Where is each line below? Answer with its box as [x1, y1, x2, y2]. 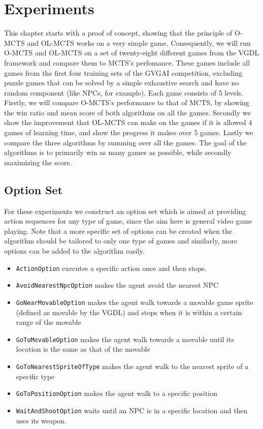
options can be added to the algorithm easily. [4, 246, 145, 256]
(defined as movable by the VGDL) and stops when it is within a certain [16, 307, 242, 317]
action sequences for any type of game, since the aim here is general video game [4, 216, 252, 226]
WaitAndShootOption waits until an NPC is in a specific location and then [16, 405, 248, 415]
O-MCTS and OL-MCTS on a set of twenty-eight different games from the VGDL [4, 47, 259, 58]
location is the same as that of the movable [16, 344, 150, 354]
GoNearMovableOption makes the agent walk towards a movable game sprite [16, 296, 253, 307]
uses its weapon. [16, 415, 67, 425]
